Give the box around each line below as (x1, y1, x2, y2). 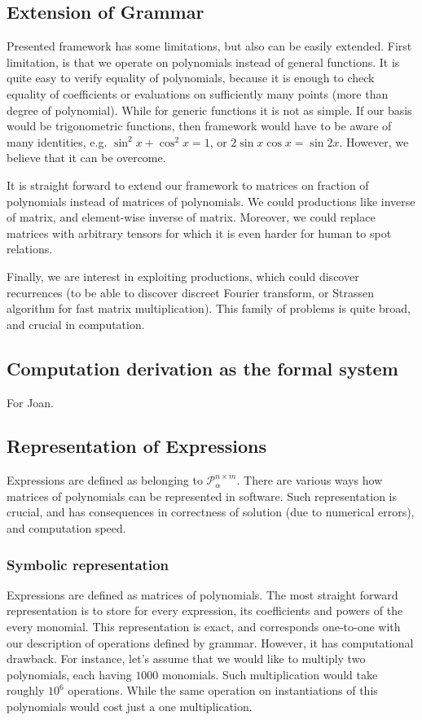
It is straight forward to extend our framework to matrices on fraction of (7, 176, 369, 193)
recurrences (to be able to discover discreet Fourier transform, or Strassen (7, 283, 375, 301)
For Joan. (7, 393, 55, 410)
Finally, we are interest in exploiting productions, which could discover (7, 267, 359, 284)
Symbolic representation (7, 554, 169, 574)
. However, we (339, 133, 409, 150)
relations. (7, 240, 53, 257)
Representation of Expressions (7, 433, 267, 459)
